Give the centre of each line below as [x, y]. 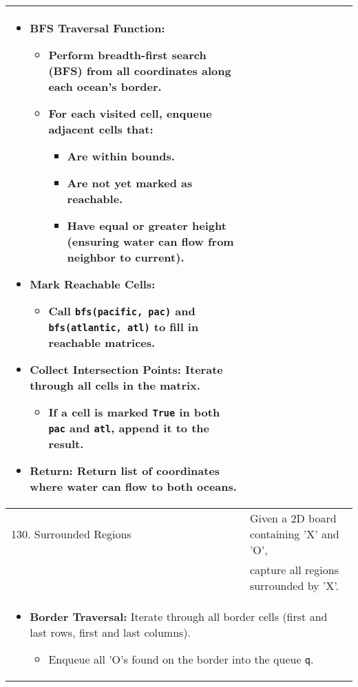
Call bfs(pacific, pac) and [122, 311]
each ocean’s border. [105, 86]
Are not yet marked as [130, 183]
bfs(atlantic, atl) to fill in [124, 327]
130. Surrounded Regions [71, 534]
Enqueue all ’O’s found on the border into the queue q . [181, 659]
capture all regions [294, 570]
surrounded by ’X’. [294, 585]
